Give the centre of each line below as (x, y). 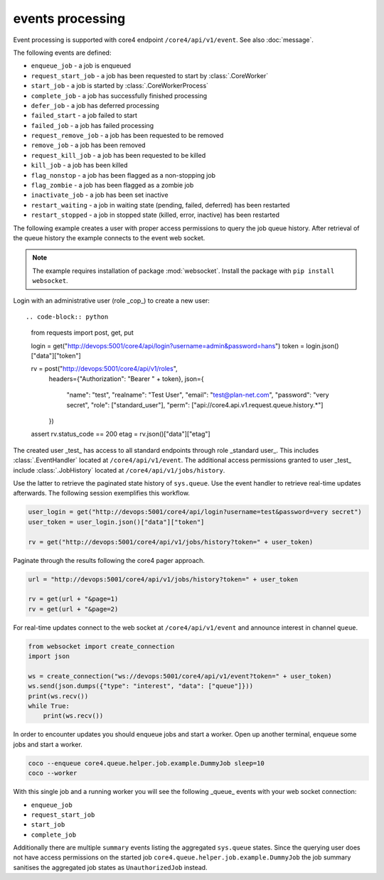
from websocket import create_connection (101, 646)
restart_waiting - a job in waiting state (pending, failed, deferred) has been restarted (160, 205)
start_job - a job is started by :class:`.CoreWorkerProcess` (120, 86)
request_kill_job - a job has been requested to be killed (118, 155)
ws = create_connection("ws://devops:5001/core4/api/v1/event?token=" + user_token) (180, 676)
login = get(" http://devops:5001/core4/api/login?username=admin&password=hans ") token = (168, 345)
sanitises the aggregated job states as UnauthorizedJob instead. (110, 867)
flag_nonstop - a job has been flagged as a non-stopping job (123, 175)
